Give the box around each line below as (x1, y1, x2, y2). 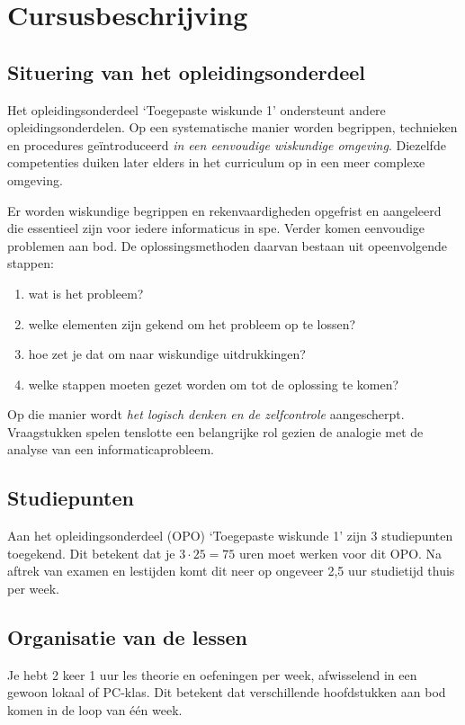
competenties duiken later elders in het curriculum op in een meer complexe (7, 153, 425, 172)
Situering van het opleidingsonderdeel (7, 58, 365, 85)
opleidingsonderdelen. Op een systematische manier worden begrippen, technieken (7, 118, 458, 137)
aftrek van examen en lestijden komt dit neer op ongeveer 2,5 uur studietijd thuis (7, 561, 455, 580)
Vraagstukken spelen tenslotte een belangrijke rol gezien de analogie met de (7, 422, 424, 441)
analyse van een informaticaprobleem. (7, 440, 214, 459)
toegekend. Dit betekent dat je (7, 543, 175, 562)
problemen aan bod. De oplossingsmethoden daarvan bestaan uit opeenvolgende (7, 236, 448, 255)
